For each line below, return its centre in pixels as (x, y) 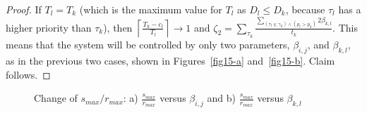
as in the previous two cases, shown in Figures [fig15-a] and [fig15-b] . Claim (170, 60)
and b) (222, 98)
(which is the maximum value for (151, 9)
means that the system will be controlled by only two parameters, (148, 45)
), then (118, 27)
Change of (56, 98)
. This (345, 27)
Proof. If (24, 9)
